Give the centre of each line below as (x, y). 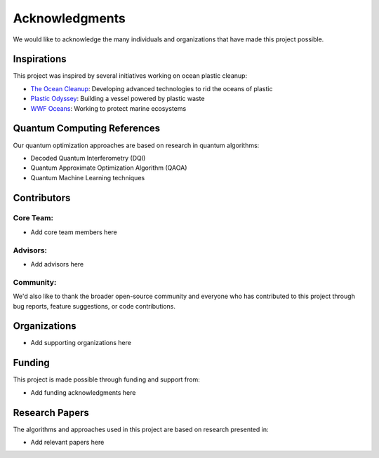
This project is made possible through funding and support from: (106, 379)
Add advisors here (57, 264)
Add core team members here (74, 232)
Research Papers (51, 413)
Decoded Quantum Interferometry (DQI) (88, 158)
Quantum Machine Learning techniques (88, 177)
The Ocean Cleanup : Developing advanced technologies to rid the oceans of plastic (152, 88)
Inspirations (40, 59)
